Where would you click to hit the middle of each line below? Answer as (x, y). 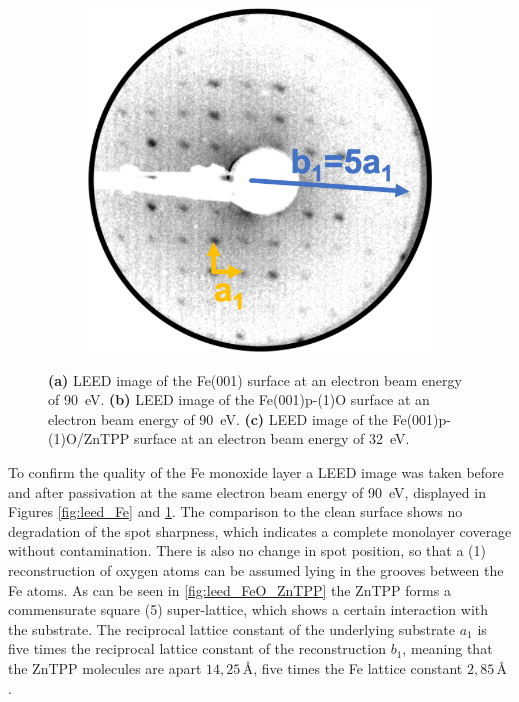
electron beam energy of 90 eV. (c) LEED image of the (218, 418)
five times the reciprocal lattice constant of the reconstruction (197, 648)
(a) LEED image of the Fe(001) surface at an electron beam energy (255, 379)
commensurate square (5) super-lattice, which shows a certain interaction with (248, 609)
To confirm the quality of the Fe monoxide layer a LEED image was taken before (256, 471)
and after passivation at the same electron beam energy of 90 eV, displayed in (247, 491)
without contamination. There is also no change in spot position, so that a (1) (247, 550)
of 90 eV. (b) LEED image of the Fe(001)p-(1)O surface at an (239, 399)
